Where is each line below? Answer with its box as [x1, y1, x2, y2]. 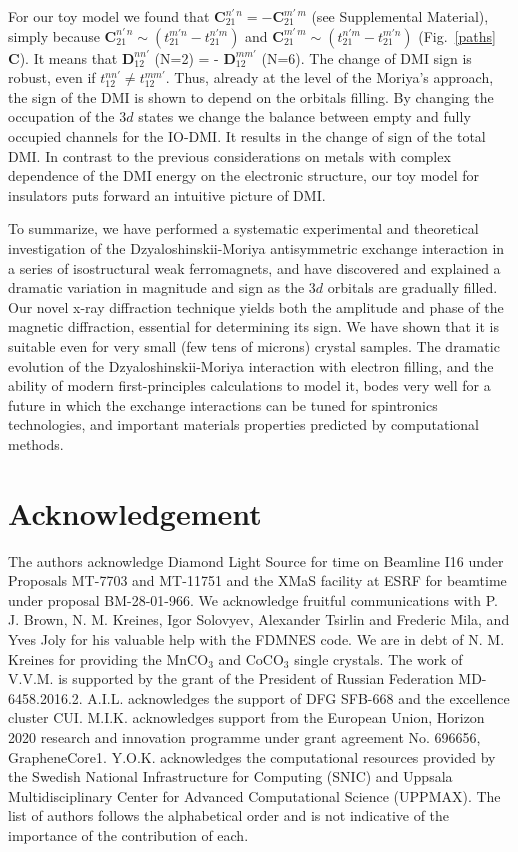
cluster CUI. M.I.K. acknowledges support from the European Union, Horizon [8, 707, 485, 728]
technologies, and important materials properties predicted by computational [8, 414, 480, 435]
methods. [8, 433, 64, 454]
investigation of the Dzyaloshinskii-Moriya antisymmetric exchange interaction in [8, 237, 505, 258]
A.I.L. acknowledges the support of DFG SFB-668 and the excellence [87, 687, 510, 708]
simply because [8, 25, 100, 46]
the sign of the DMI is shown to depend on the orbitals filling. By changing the [8, 86, 494, 107]
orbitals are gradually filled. [327, 277, 498, 298]
